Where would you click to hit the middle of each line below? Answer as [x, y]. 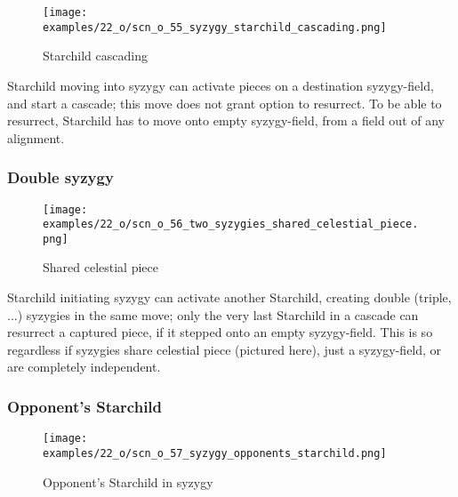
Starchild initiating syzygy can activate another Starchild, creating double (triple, [229, 297]
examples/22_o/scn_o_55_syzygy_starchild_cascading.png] [215, 27]
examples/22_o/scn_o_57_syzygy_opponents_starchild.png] [215, 453]
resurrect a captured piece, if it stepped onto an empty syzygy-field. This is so [220, 332]
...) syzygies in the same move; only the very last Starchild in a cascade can [213, 314]
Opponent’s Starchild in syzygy [128, 481]
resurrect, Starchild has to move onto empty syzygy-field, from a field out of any [226, 120]
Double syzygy [60, 177]
